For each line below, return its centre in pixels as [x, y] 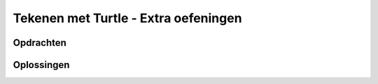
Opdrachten [40, 43]
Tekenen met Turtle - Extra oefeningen [127, 18]
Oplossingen [41, 65]
